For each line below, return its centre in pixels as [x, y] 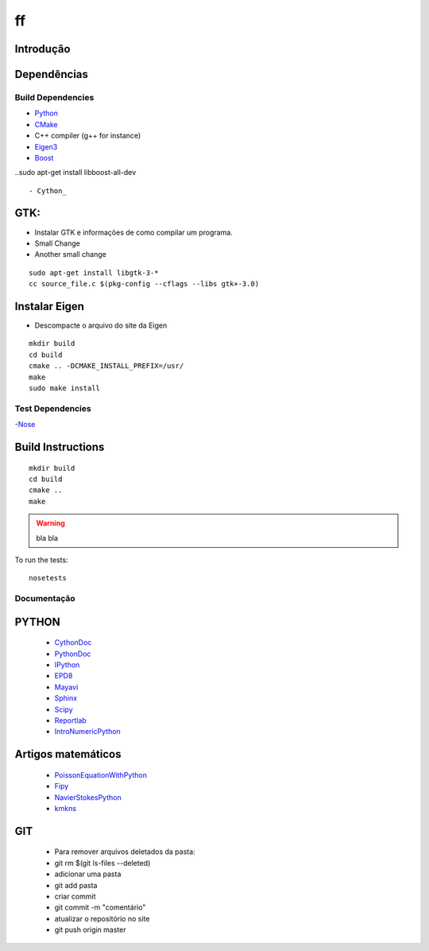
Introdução [43, 49]
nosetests [48, 578]
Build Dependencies [54, 97]
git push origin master [90, 930]
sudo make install [65, 388]
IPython [67, 665]
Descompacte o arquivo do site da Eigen [101, 325]
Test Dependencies [53, 408]
